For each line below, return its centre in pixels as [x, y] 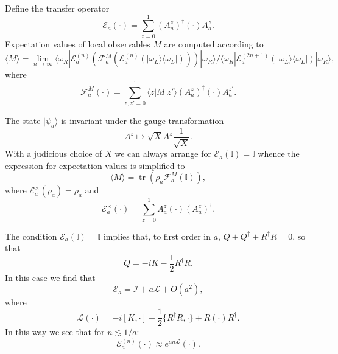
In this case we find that [50, 277]
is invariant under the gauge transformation [143, 121]
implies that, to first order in [157, 236]
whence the [279, 154]
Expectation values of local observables [78, 43]
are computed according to [214, 43]
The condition [31, 236]
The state [23, 121]
